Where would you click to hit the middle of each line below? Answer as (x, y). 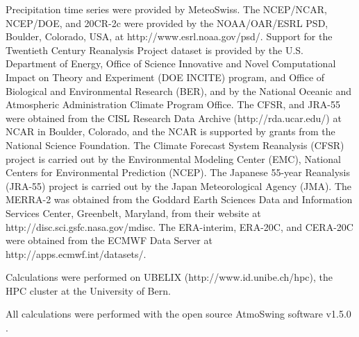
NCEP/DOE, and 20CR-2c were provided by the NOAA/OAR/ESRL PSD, (167, 23)
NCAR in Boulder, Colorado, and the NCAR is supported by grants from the (170, 131)
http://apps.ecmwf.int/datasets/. (76, 253)
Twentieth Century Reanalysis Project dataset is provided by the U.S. (155, 50)
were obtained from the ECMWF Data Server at (109, 240)
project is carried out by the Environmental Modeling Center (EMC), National (173, 158)
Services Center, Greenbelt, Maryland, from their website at (133, 213)
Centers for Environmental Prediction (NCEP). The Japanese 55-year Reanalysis (178, 172)
